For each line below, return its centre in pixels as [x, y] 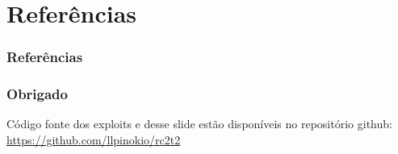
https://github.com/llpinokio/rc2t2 [94, 140]
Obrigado [37, 94]
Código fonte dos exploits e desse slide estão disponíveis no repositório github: [199, 124]
